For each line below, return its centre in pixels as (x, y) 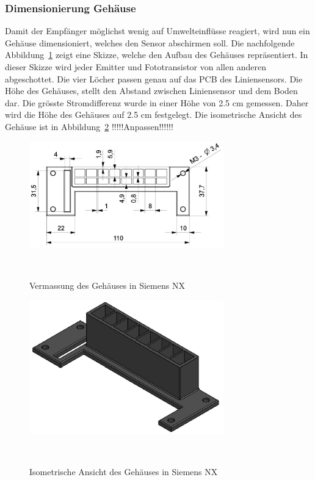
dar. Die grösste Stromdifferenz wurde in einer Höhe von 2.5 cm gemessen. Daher (157, 102)
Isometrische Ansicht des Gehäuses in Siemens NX (124, 471)
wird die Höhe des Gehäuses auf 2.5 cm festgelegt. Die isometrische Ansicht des (154, 115)
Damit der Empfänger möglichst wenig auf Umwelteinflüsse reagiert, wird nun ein (157, 31)
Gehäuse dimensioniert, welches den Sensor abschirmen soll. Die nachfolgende (150, 42)
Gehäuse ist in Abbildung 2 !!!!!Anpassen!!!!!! (89, 126)
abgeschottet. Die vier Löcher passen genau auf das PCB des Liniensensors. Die (154, 78)
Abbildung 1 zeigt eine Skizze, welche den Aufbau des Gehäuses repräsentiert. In (157, 55)
